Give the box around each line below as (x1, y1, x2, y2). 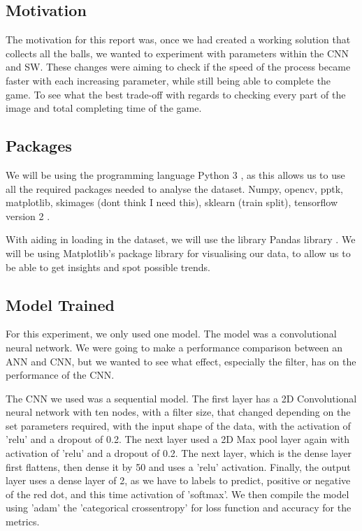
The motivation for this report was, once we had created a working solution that (6, 32, 351, 47)
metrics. (6, 514, 40, 529)
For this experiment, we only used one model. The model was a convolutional (6, 326, 337, 341)
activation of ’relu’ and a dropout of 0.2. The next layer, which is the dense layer (6, 446, 352, 460)
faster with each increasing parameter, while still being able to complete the (6, 73, 331, 87)
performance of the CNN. (6, 368, 115, 382)
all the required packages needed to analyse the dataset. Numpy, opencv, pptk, (6, 181, 343, 196)
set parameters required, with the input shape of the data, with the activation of (6, 418, 351, 432)
